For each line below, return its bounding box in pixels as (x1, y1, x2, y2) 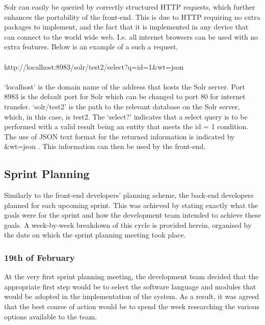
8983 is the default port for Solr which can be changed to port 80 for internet (4, 91, 246, 102)
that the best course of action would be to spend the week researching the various (4, 301, 260, 312)
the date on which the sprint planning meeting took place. (4, 229, 186, 240)
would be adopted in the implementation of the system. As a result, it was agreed (4, 291, 259, 302)
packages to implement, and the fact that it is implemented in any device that (4, 21, 249, 32)
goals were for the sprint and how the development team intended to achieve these (4, 210, 261, 220)
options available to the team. (4, 311, 97, 321)
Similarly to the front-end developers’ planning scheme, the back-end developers (4, 190, 254, 200)
